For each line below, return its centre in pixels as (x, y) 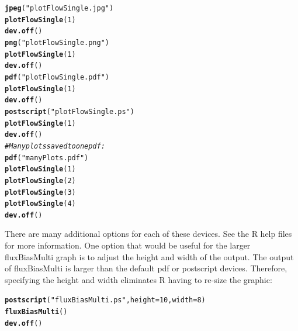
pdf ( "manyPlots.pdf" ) (47, 158)
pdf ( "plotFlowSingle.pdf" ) (57, 77)
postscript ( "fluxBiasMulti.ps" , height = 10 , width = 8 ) (105, 300)
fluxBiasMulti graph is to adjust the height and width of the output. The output (149, 256)
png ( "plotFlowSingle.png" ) (57, 42)
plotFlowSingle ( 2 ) (40, 180)
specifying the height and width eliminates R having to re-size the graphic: (138, 279)
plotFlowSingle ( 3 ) (40, 192)
